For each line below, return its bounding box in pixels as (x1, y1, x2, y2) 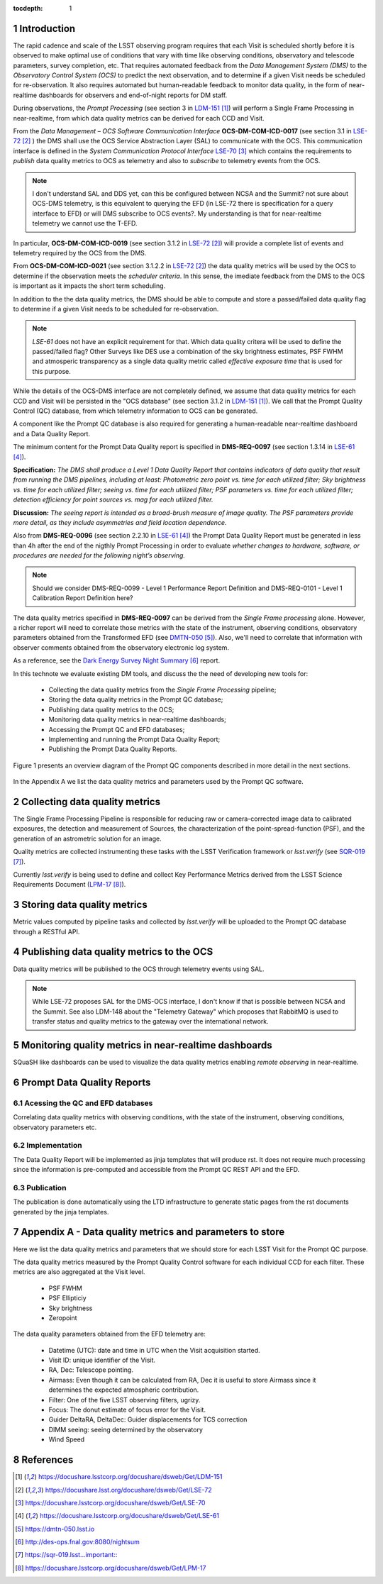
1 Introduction (13, 22, 76, 35)
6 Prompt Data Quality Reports (13, 1076, 151, 1088)
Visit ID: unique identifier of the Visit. (48, 1356, 156, 1365)
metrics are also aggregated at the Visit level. (13, 1268, 145, 1276)
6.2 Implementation (13, 1141, 82, 1151)
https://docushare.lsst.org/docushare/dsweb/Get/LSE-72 (45, 1485, 212, 1494)
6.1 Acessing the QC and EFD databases (13, 1098, 153, 1108)
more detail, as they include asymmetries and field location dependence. (13, 518, 227, 526)
